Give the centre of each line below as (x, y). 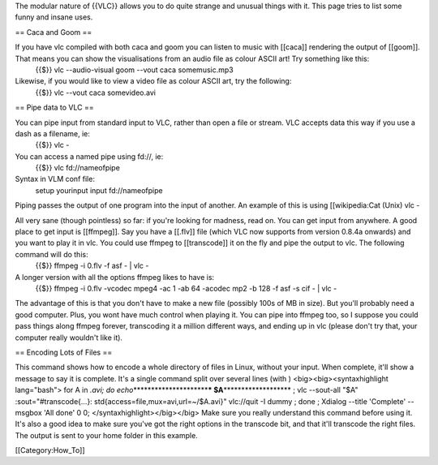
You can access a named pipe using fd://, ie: (89, 156)
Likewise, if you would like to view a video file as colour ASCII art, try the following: (153, 81)
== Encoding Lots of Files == (64, 352)
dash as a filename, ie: (53, 133)
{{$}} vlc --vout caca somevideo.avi (95, 93)
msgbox (28, 412)
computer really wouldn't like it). (69, 338)
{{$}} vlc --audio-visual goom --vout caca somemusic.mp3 (135, 70)
